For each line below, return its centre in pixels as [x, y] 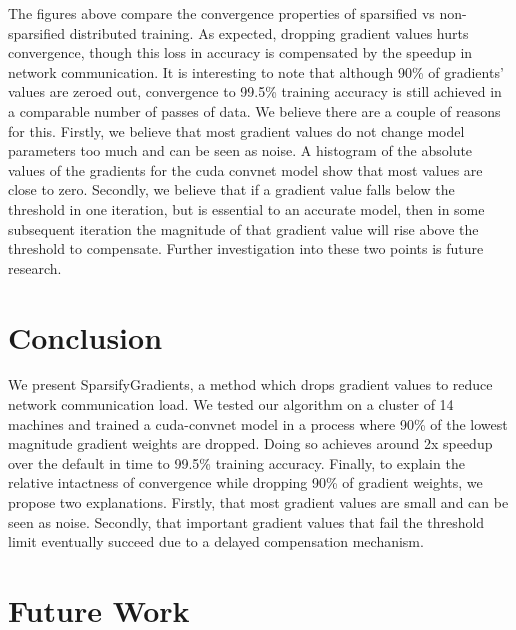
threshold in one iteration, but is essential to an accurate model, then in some [246, 208]
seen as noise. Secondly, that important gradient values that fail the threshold [246, 521]
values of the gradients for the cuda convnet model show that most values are [245, 169]
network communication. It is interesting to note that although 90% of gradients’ [256, 71]
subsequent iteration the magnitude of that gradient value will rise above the [243, 228]
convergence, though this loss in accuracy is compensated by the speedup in [240, 52]
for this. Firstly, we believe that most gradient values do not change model [236, 130]
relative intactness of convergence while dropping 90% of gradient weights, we [245, 482]
